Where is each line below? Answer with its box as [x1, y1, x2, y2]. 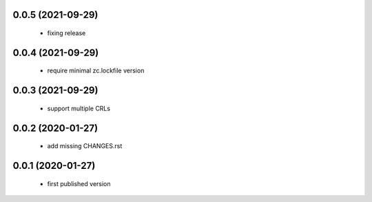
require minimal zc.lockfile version [47, 66, 145, 75]
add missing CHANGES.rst [47, 142, 123, 150]
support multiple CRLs [47, 104, 110, 112]
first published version [47, 179, 111, 188]
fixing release [47, 29, 86, 37]
